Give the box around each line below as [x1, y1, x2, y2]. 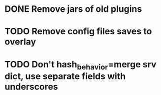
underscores [4, 81, 59, 93]
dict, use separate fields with [4, 71, 126, 82]
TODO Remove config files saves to [4, 26, 152, 37]
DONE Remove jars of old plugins [4, 3, 142, 15]
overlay [4, 36, 36, 47]
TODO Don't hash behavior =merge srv [4, 59, 157, 71]
